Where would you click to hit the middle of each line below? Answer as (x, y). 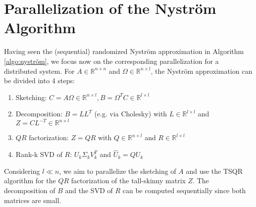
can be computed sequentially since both (184, 190)
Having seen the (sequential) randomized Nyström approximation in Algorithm (124, 51)
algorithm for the (30, 181)
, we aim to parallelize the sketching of (118, 171)
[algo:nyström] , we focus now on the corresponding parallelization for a (111, 61)
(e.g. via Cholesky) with (131, 114)
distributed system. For (39, 71)
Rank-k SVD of (39, 154)
